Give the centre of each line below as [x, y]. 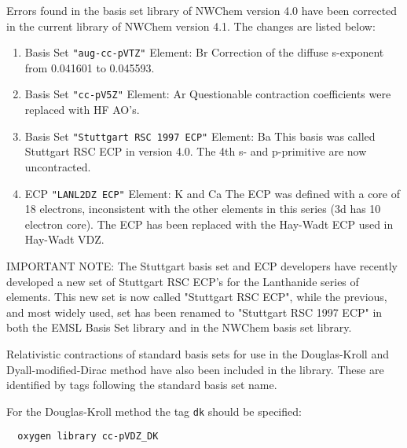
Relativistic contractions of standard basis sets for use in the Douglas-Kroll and [198, 353]
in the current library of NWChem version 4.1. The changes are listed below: [191, 26]
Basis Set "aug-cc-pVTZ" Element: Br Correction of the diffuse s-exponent [204, 52]
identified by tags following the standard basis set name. [142, 385]
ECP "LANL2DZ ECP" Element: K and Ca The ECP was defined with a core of [212, 193]
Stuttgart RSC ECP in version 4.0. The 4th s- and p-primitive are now [196, 151]
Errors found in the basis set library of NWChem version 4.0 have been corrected [202, 10]
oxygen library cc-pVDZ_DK [88, 437]
